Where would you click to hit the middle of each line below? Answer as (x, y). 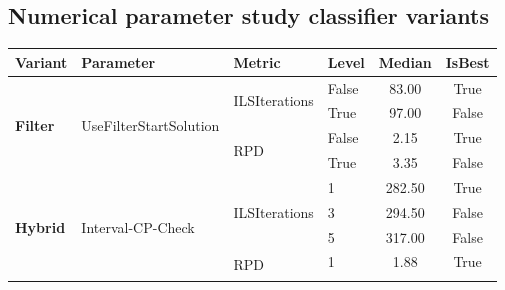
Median (405, 61)
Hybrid (40, 226)
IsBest (467, 61)
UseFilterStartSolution (150, 124)
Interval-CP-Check (138, 226)
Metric (257, 61)
